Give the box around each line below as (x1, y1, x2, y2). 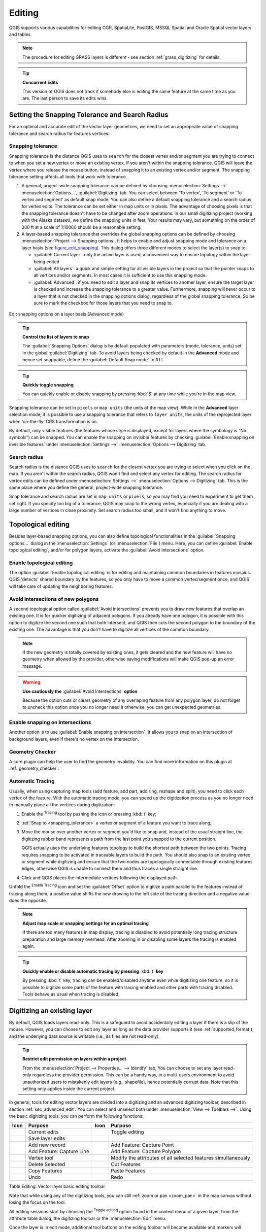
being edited (33, 259, 60, 265)
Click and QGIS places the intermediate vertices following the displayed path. (21, 875, 178, 881)
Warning (22, 679, 40, 685)
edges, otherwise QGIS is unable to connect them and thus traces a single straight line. (21, 865, 198, 872)
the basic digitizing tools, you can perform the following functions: (9, 1113, 144, 1119)
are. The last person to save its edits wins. (22, 95, 108, 101)
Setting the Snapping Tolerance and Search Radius (9, 111, 168, 119)
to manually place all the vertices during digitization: (9, 802, 115, 808)
